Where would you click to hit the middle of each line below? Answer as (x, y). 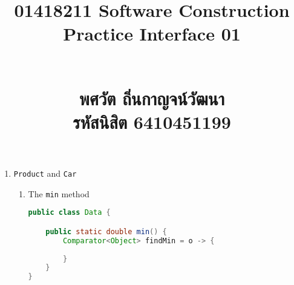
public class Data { (69, 213)
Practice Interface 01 (152, 34)
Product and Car (45, 173)
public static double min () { (106, 231)
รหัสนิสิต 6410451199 (152, 121)
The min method (59, 193)
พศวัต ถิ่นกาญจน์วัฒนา (152, 98)
